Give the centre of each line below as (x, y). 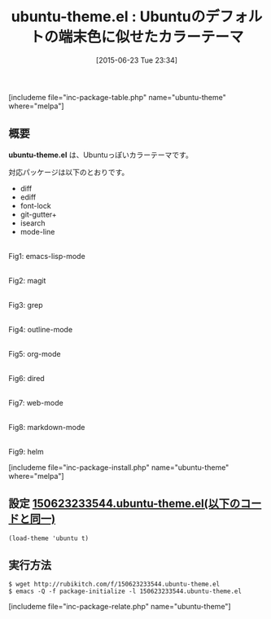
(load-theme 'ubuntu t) (49, 538)
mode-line (37, 231)
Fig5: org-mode (35, 353)
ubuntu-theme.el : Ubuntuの (108, 17)
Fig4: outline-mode (41, 329)
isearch (33, 223)
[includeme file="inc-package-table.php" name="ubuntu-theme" (117, 97)
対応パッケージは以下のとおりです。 (69, 172)
